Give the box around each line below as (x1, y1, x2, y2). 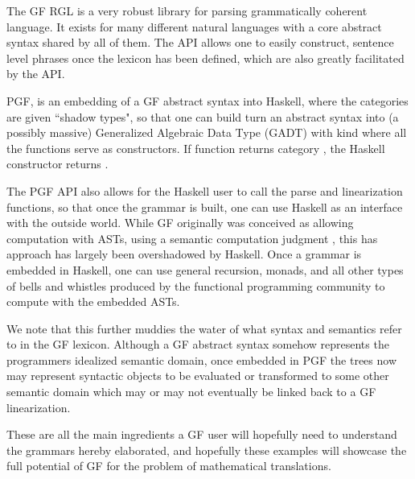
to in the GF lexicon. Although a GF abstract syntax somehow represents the (6, 336, 389, 353)
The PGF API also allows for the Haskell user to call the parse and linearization (6, 182, 403, 199)
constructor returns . (6, 155, 109, 172)
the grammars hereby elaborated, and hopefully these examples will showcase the (6, 441, 407, 458)
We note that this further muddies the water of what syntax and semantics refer (6, 320, 402, 337)
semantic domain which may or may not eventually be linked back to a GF (6, 383, 376, 400)
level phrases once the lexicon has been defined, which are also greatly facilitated (6, 49, 405, 66)
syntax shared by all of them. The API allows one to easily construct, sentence (6, 34, 394, 51)
